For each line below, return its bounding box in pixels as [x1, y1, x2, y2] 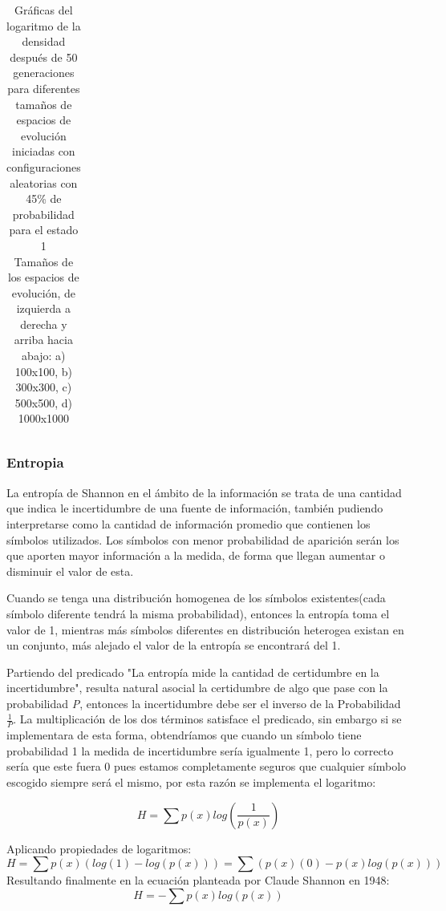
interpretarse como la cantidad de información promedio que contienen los [6, 515, 371, 532]
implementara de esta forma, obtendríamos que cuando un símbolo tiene [6, 727, 362, 743]
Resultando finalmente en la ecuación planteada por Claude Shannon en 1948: [6, 872, 390, 889]
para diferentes [7, 79, 80, 96]
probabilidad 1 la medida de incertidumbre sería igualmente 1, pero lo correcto [6, 742, 394, 759]
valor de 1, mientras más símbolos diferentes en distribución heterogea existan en [6, 621, 404, 638]
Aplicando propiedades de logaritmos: [6, 840, 192, 856]
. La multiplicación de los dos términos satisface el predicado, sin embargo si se [13, 711, 402, 727]
